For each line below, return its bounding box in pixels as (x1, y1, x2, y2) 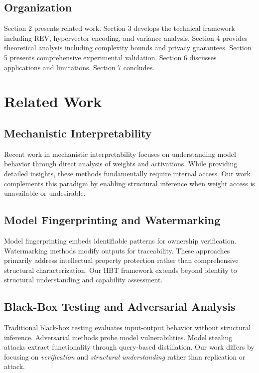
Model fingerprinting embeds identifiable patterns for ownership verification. (4, 235, 237, 246)
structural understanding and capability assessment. (4, 274, 163, 285)
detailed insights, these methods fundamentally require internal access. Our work (4, 168, 251, 178)
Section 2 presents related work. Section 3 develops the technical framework (4, 23, 235, 33)
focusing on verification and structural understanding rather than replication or (4, 351, 246, 362)
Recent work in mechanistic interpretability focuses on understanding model (4, 148, 236, 159)
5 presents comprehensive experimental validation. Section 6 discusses (4, 52, 217, 62)
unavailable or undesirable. (4, 188, 86, 198)
